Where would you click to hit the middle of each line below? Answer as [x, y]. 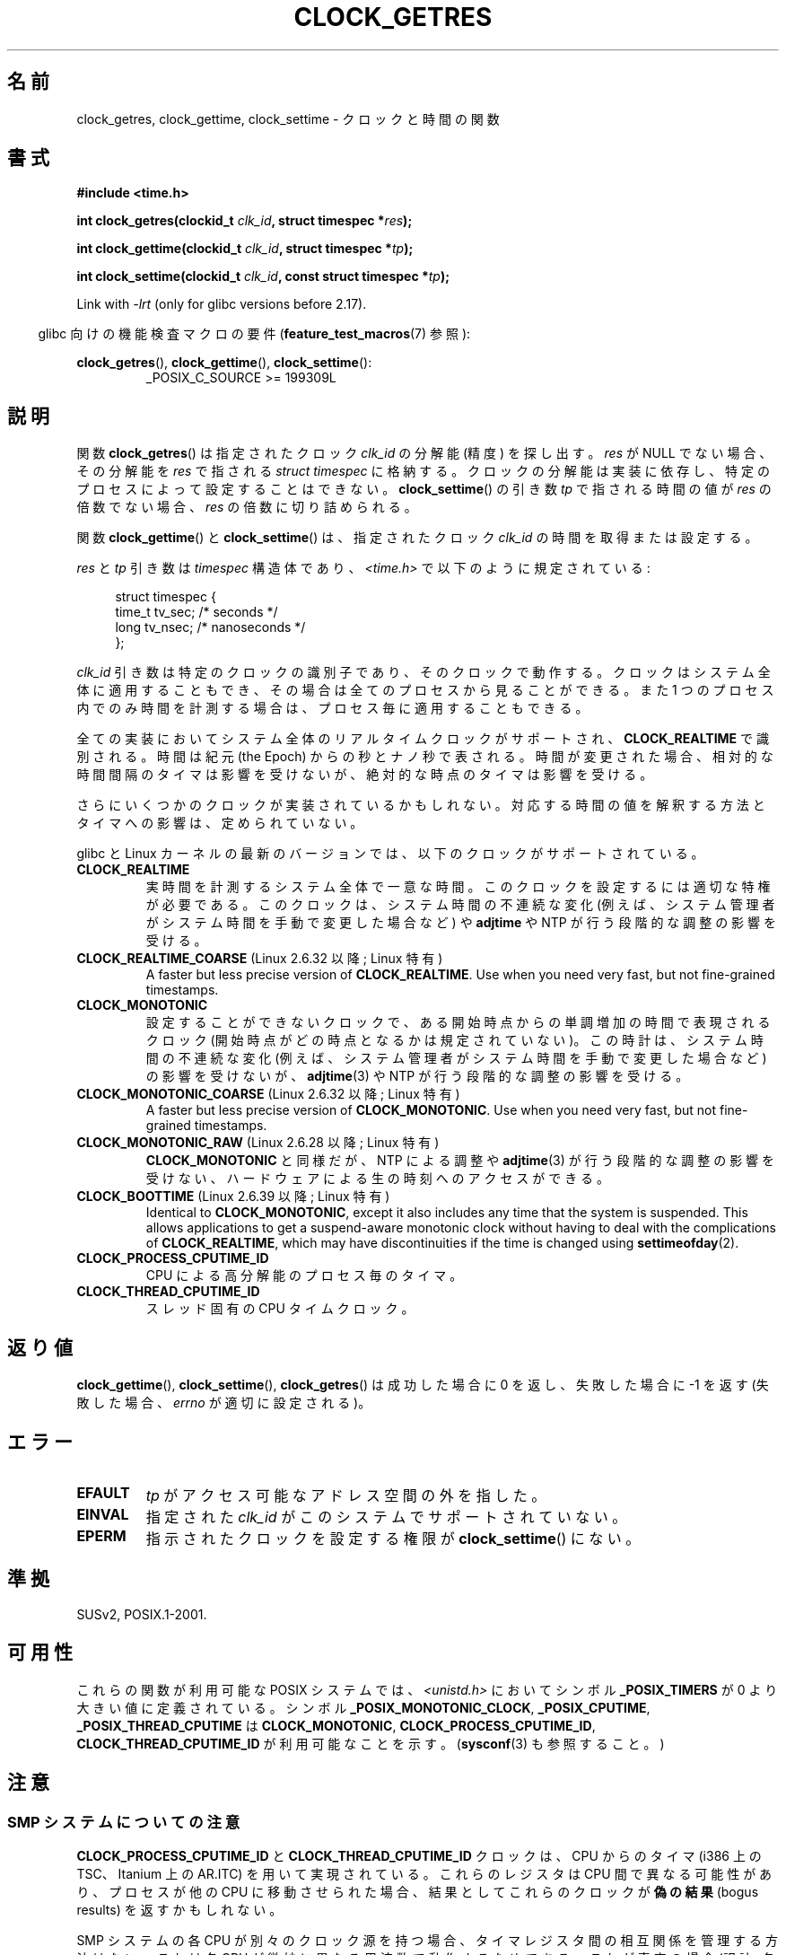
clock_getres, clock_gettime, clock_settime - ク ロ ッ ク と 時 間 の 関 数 [288, 118]
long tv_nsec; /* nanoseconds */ [210, 627]
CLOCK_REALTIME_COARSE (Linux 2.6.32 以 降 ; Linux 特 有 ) [260, 959]
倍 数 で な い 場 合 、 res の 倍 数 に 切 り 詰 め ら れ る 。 [247, 507]
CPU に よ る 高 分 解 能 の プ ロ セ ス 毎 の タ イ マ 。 [304, 1276]
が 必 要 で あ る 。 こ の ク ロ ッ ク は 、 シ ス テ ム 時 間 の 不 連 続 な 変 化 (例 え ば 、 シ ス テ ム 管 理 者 [460, 905]
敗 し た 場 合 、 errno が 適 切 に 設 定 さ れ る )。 [224, 1403]
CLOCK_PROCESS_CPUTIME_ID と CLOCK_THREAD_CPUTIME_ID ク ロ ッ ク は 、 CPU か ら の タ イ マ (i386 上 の [419, 1855]
